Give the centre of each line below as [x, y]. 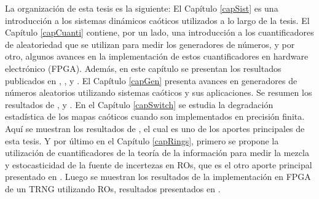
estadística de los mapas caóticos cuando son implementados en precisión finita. [155, 116]
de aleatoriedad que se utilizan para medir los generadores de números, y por [150, 44]
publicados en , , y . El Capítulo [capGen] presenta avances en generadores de [151, 80]
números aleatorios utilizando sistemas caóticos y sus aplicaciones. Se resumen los [159, 92]
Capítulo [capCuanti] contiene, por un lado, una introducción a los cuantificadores [159, 32]
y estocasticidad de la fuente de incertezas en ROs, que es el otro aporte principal [159, 164]
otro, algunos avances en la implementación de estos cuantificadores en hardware [157, 56]
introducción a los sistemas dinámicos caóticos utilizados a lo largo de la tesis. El [157, 20]
